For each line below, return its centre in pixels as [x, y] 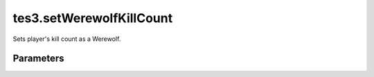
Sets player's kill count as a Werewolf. [67, 39]
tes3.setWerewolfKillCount [93, 18]
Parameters [38, 59]
